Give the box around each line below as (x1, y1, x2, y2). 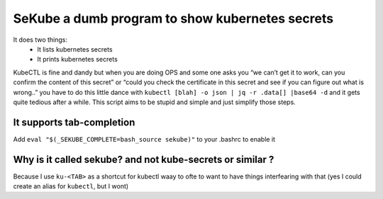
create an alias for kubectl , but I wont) (13, 182, 129, 191)
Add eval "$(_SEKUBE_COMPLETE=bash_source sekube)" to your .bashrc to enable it (13, 135, 276, 143)
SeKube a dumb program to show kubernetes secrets (13, 11, 333, 26)
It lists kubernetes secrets (37, 45, 113, 53)
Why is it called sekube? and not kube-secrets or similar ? (13, 153, 274, 166)
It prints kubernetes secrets (37, 55, 118, 64)
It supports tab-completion (13, 116, 135, 128)
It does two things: (13, 35, 67, 44)
